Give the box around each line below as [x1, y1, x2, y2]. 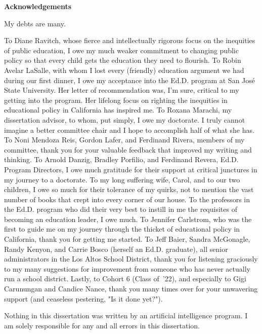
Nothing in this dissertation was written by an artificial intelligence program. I [4, 310, 248, 321]
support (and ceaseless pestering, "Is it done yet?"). [4, 293, 163, 304]
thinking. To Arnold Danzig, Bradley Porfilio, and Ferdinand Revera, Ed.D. [4, 154, 239, 165]
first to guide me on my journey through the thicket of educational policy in [4, 224, 240, 234]
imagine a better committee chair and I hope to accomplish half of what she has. [4, 124, 254, 135]
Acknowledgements [4, 1, 72, 11]
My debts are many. [4, 18, 66, 28]
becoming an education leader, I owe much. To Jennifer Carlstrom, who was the [4, 213, 252, 224]
